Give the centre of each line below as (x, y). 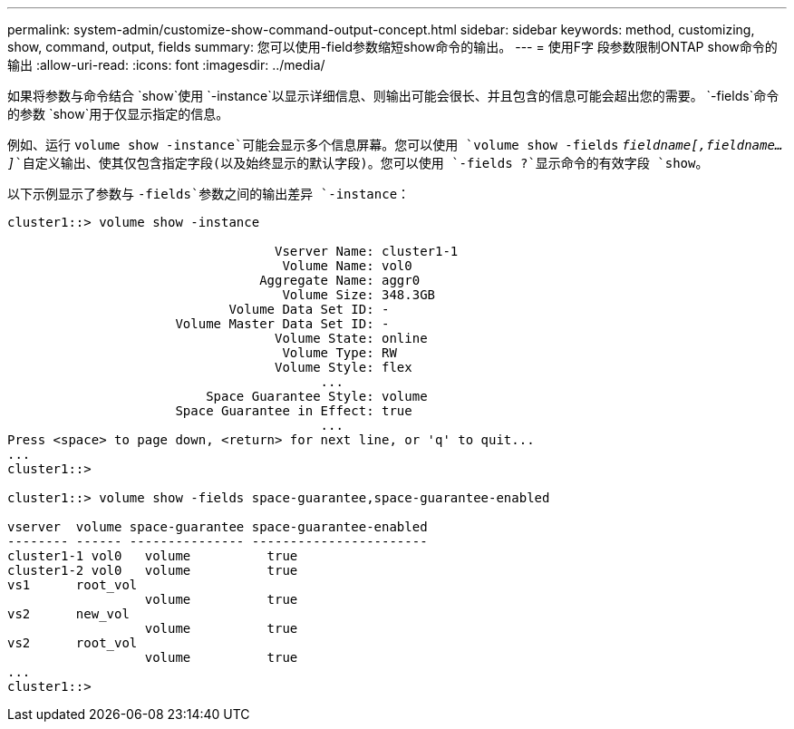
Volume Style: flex (344, 367)
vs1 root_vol (73, 585)
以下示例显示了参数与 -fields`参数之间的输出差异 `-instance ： (209, 194)
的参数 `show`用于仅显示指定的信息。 (118, 114)
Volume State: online (351, 338)
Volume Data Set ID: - (309, 309)
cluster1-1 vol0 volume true (153, 556)
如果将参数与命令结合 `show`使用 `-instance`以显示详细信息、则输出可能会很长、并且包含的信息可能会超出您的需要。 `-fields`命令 (393, 96)
